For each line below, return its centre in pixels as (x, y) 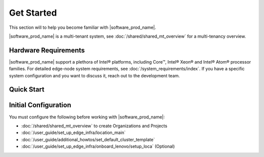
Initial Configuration (40, 105)
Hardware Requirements (47, 50)
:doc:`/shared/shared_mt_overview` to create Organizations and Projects (94, 126)
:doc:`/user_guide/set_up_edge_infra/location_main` (73, 133)
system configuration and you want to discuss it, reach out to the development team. (95, 75)
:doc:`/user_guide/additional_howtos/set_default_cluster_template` (88, 139)
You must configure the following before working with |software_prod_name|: (87, 117)
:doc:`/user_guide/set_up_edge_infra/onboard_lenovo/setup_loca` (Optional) (98, 146)
